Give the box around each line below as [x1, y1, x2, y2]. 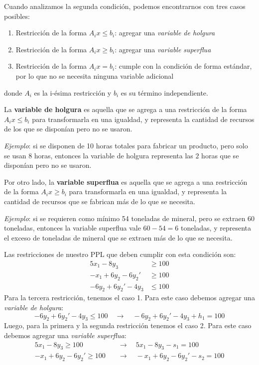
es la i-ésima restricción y [34, 87, 112, 98]
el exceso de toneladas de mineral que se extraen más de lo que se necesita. [4, 232, 233, 243]
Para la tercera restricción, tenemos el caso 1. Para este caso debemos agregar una [4, 292, 255, 303]
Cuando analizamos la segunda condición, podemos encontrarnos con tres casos [4, 1, 246, 11]
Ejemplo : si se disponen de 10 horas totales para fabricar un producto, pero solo [4, 140, 248, 150]
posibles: [4, 10, 30, 21]
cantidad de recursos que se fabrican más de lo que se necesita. [4, 196, 195, 206]
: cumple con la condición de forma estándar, [115, 61, 252, 71]
